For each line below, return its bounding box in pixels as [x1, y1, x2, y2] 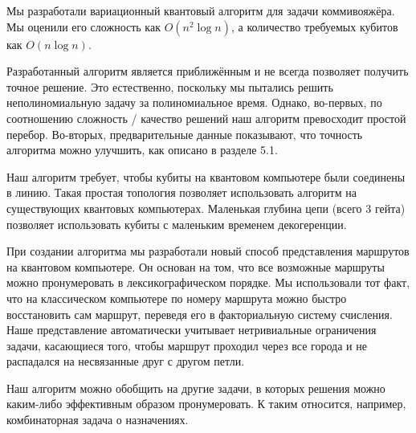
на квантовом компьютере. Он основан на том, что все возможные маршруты [6, 258, 385, 275]
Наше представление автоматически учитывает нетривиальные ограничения [6, 321, 377, 338]
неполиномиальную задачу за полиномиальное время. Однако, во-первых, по [6, 94, 382, 111]
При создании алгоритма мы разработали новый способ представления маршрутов [6, 243, 410, 259]
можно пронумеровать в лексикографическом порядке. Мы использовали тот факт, [6, 274, 410, 291]
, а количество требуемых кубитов [230, 18, 398, 35]
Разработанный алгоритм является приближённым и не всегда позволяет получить [6, 63, 409, 80]
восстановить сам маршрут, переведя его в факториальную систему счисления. [6, 305, 393, 322]
